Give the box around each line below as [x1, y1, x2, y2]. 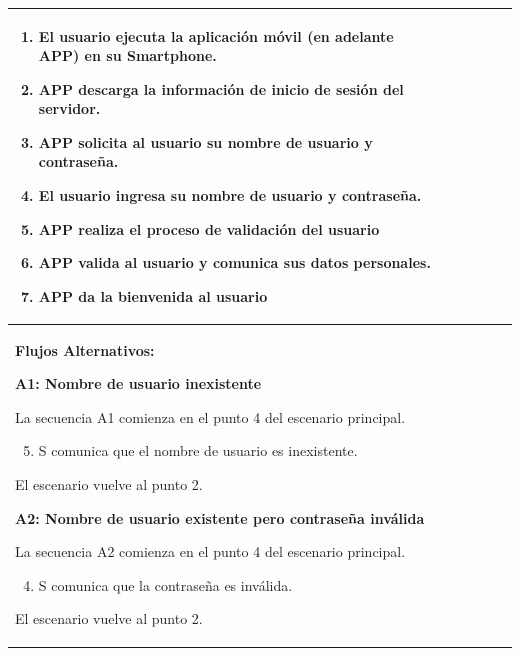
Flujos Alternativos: [15, 339, 155, 360]
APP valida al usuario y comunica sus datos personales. [38, 252, 431, 273]
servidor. [38, 98, 101, 119]
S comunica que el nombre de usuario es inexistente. [38, 440, 358, 461]
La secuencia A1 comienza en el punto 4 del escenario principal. [15, 406, 406, 427]
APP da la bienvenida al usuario [38, 285, 268, 306]
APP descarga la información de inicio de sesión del [38, 78, 404, 99]
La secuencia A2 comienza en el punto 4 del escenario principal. [15, 541, 406, 562]
